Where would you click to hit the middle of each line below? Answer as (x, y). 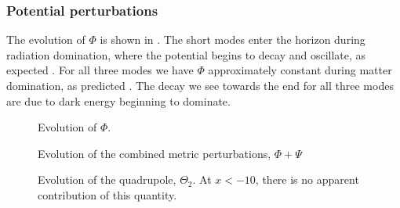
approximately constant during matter (300, 70)
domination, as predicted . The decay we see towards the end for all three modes (200, 85)
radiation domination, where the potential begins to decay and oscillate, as (186, 54)
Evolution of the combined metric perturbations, (155, 153)
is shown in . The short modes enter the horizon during (233, 39)
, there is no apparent (307, 179)
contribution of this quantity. (107, 194)
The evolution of (46, 39)
